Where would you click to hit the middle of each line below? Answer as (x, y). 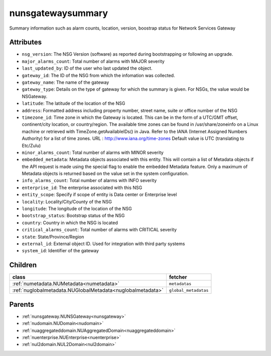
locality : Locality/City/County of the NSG (67, 202)
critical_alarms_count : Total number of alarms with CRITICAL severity (99, 230)
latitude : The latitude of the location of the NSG (74, 103)
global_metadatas (189, 290)
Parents (22, 304)
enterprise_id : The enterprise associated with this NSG (82, 188)
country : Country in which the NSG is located (70, 223)
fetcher (178, 277)
